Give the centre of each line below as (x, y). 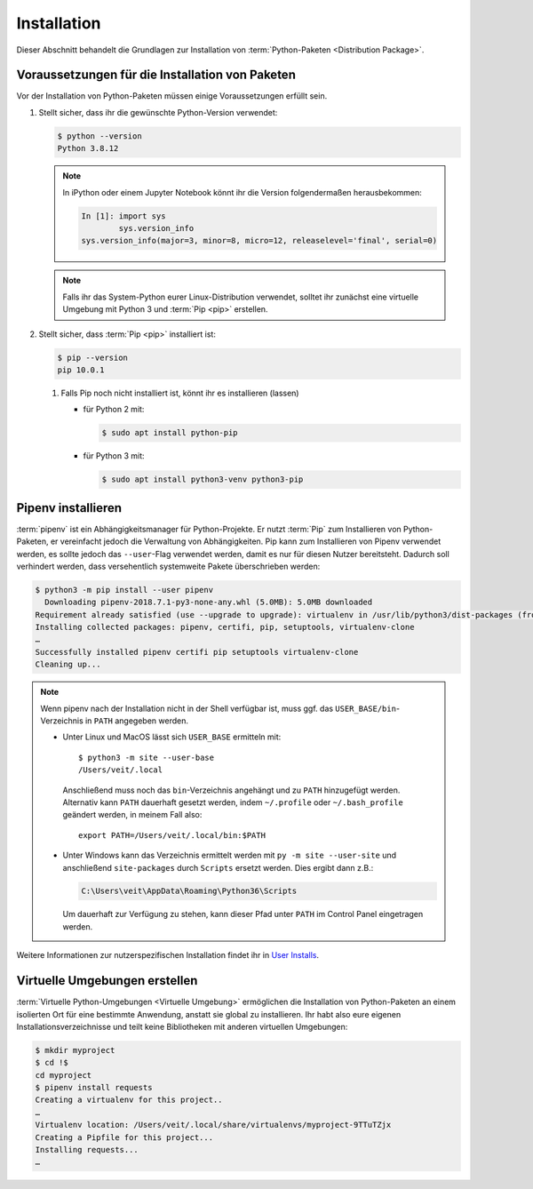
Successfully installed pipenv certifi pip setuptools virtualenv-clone (197, 652)
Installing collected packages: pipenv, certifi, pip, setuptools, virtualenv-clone (225, 627)
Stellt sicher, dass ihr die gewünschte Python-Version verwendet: (158, 112)
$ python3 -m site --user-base (147, 757)
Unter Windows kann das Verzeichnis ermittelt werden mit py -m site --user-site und (230, 855)
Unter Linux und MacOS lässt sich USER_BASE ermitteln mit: (172, 737)
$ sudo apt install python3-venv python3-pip (203, 479)
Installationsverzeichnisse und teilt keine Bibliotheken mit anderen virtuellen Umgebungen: (182, 1026)
